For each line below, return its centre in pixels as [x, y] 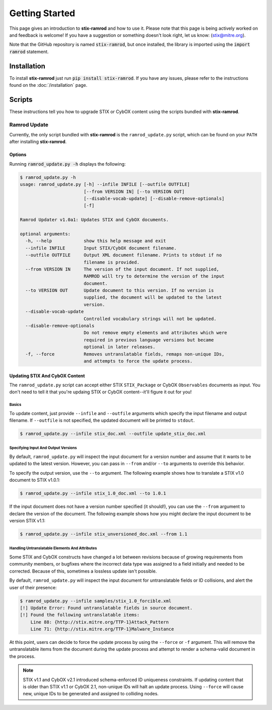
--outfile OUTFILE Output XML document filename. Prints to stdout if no [124, 255]
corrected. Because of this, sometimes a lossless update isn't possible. [83, 571]
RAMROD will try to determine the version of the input [154, 276]
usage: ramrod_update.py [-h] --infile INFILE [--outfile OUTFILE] [105, 185]
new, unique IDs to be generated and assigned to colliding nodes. [91, 694]
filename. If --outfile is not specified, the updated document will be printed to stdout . [102, 420]
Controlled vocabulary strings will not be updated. [150, 319]
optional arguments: [45, 234]
